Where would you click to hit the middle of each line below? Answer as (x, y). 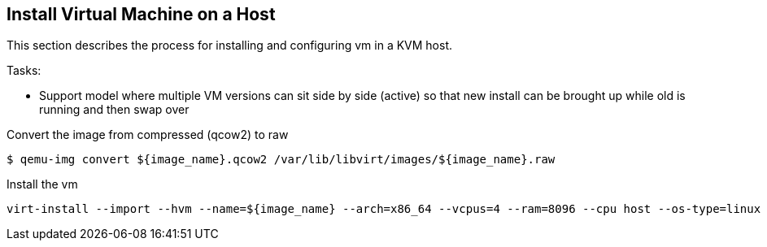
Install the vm (42, 184)
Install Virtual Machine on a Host (141, 14)
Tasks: (24, 71)
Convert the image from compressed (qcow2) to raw (148, 135)
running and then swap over (114, 110)
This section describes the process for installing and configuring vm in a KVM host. (230, 45)
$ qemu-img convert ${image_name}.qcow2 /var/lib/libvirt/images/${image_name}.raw (281, 160)
